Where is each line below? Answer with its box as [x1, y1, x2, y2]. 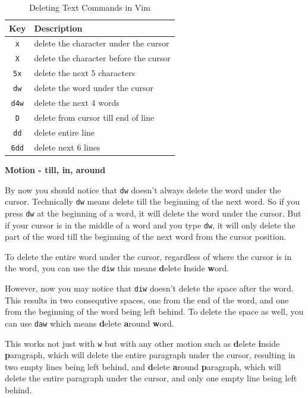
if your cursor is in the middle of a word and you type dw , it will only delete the [5, 218, 296, 231]
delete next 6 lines [34, 140, 100, 153]
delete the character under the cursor [34, 37, 169, 49]
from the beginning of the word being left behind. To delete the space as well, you [5, 305, 304, 318]
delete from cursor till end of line [34, 111, 155, 123]
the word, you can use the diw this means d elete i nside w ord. [5, 262, 230, 274]
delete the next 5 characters [34, 67, 136, 79]
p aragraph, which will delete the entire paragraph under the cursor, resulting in [5, 349, 296, 361]
